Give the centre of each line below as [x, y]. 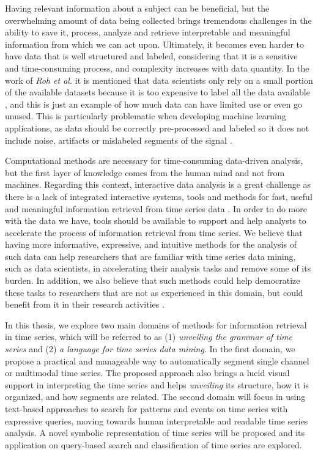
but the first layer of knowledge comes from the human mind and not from [145, 172]
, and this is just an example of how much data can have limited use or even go [154, 104]
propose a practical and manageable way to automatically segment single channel [157, 361]
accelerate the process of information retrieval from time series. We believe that [154, 232]
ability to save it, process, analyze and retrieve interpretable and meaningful [148, 32]
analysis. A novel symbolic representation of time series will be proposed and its [155, 433]
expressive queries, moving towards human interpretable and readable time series [157, 420]
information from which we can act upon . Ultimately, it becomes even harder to [155, 44]
